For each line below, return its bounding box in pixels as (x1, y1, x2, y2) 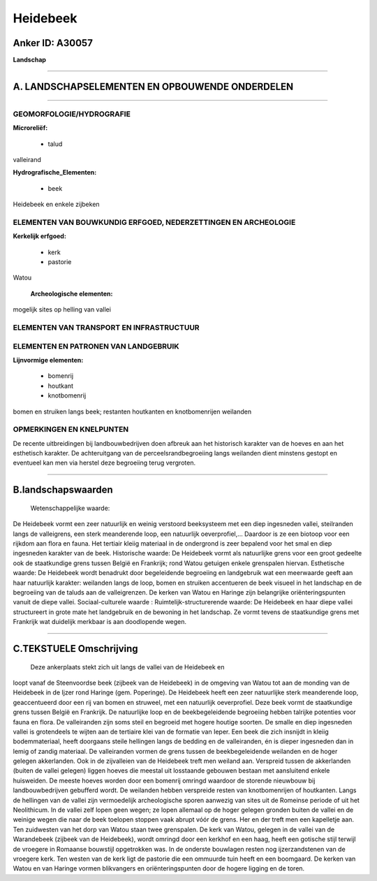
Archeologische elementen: (30, 289, 113, 298)
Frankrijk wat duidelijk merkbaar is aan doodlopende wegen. (13, 618, 187, 626)
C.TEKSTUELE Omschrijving (13, 643, 139, 655)
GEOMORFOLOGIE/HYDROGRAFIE (13, 109, 131, 119)
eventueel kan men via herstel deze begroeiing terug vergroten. (13, 458, 195, 467)
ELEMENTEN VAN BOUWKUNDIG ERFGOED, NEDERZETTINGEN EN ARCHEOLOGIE (13, 217, 296, 227)
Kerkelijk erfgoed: (13, 232, 66, 240)
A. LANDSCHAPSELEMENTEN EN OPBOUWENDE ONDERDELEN (13, 80, 294, 92)
